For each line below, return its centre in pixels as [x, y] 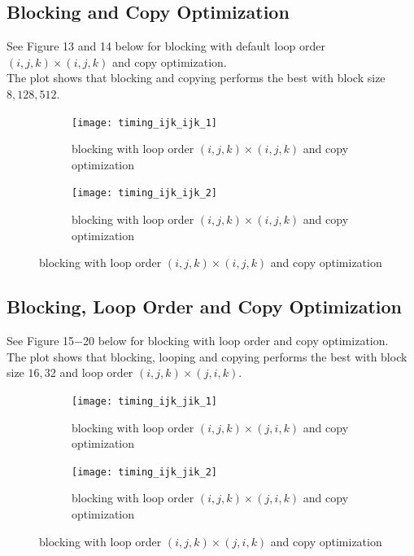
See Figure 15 [41, 341]
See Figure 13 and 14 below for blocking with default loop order [166, 46]
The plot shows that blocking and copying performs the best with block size [196, 78]
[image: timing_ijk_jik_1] [144, 401]
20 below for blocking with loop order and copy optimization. [235, 341]
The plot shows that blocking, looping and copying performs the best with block [207, 356]
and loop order [96, 372]
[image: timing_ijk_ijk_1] [144, 123]
